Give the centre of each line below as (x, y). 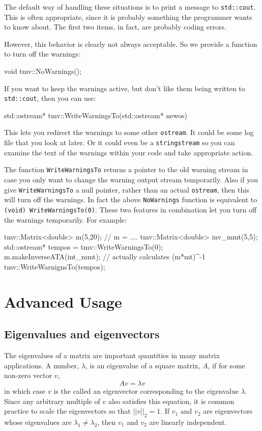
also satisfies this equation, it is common (171, 401)
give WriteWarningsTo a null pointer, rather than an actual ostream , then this (127, 189)
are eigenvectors (228, 411)
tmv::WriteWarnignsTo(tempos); (55, 266)
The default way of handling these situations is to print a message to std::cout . (130, 7)
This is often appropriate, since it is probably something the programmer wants (128, 17)
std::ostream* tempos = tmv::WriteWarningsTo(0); (84, 246)
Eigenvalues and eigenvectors (82, 334)
